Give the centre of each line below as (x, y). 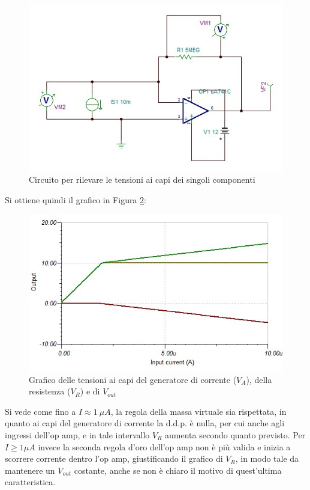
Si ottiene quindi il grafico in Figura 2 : (76, 199)
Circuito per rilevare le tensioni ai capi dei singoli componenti (142, 179)
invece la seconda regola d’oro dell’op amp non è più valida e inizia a (164, 446)
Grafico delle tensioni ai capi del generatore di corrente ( (133, 379)
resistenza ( (50, 391)
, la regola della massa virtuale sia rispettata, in (198, 411)
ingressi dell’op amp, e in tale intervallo (77, 435)
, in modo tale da (267, 458)
